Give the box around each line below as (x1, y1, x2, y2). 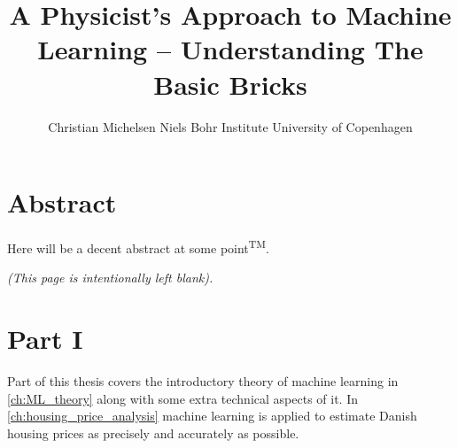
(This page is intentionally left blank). (7, 268, 213, 287)
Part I (7, 321, 83, 357)
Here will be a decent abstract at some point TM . (7, 236, 269, 257)
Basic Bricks (153, 66, 307, 102)
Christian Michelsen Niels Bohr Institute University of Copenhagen (48, 117, 413, 135)
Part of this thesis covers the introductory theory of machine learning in (7, 372, 399, 390)
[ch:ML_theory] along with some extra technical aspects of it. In (7, 389, 358, 407)
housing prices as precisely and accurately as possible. (7, 423, 299, 442)
